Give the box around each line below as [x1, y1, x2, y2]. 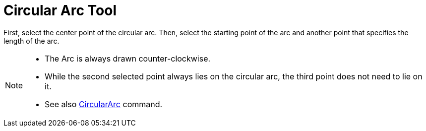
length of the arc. [3, 36, 60, 45]
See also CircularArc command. [45, 99, 163, 109]
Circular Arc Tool [3, 2, 117, 19]
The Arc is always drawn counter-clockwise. [45, 53, 211, 64]
